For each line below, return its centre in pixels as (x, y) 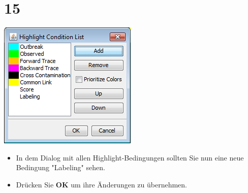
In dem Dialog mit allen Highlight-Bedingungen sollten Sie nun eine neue (130, 157)
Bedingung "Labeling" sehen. (60, 167)
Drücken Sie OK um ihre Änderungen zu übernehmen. (102, 184)
